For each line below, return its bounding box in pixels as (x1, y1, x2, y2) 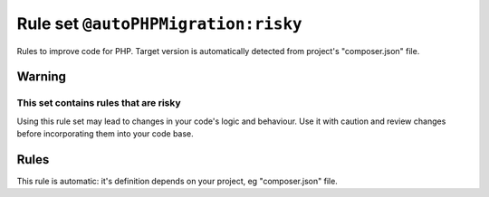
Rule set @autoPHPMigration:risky (16, 14, 302, 33)
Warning (16, 69, 67, 85)
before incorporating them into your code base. (16, 128, 194, 139)
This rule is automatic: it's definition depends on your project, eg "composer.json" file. (16, 176, 339, 186)
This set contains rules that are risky (16, 97, 181, 109)
